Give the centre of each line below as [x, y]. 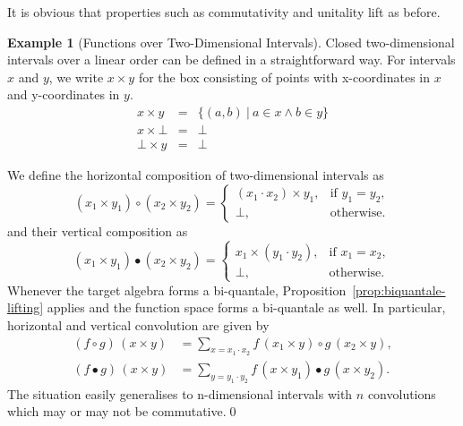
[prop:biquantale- [399, 290]
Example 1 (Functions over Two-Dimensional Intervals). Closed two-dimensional [231, 42]
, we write [76, 77]
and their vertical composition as [98, 230]
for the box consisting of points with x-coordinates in [284, 77]
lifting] [26, 307]
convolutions [402, 393]
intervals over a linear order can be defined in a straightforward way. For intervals [231, 60]
